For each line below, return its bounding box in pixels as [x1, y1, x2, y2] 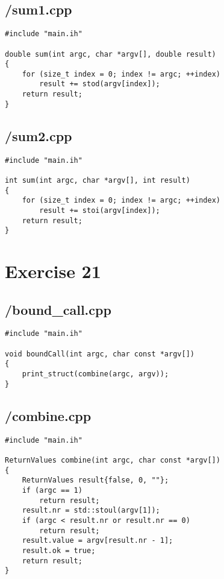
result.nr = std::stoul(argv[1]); [22, 506, 160, 515]
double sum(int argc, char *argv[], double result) [5, 49, 216, 59]
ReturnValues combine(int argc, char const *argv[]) [5, 455, 220, 464]
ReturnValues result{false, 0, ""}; [22, 476, 169, 485]
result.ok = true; [22, 546, 96, 555]
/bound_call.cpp [5, 300, 111, 318]
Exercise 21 [5, 259, 101, 283]
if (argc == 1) [22, 486, 82, 495]
